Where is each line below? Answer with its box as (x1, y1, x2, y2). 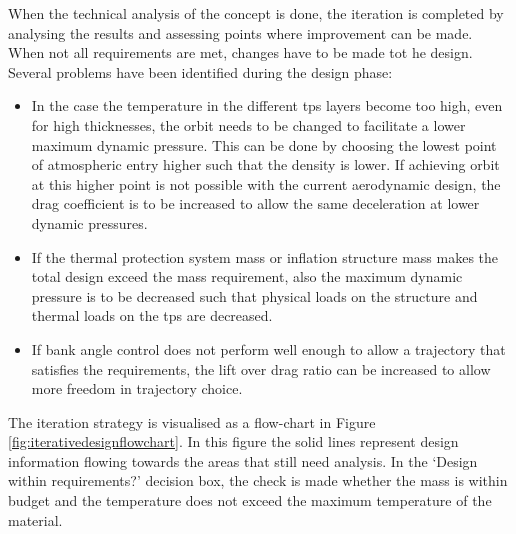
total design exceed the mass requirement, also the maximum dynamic (31, 266, 463, 287)
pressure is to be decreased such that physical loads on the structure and (31, 285, 478, 306)
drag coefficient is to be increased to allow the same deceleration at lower (31, 193, 480, 214)
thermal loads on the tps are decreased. (31, 305, 273, 326)
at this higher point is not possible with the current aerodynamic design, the (31, 173, 501, 194)
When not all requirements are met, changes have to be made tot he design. (8, 42, 473, 63)
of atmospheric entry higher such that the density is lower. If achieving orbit (31, 154, 500, 175)
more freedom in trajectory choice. (31, 378, 243, 399)
